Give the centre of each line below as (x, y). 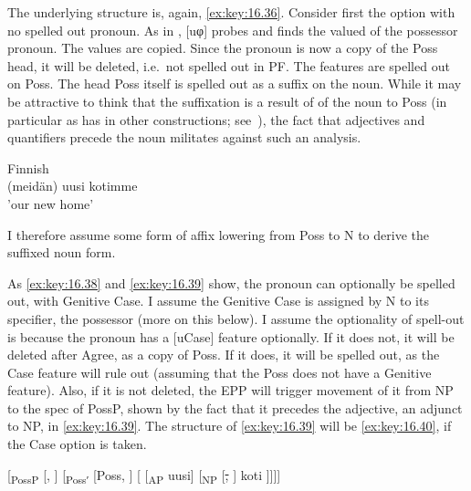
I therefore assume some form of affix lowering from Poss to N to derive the (218, 234)
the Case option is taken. (77, 444)
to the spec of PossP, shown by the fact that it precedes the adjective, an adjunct (235, 407)
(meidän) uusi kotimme (73, 186)
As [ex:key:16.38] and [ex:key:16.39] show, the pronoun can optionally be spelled (231, 282)
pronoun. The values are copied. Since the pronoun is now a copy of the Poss (223, 48)
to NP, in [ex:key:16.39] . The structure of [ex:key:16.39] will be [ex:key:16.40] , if (230, 426)
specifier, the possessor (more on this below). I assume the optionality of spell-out (236, 318)
